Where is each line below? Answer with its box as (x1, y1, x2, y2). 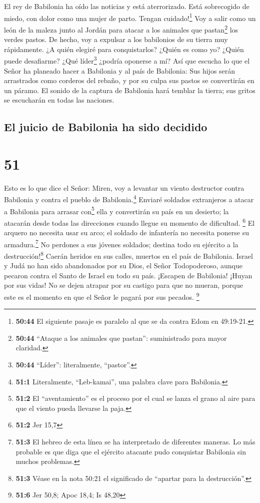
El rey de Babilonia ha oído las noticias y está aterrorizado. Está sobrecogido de (4, 1, 249, 11)
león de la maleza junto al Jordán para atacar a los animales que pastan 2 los (4, 23, 238, 35)
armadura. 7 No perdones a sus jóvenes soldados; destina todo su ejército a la (4, 237, 238, 249)
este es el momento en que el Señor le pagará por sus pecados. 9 (4, 290, 199, 302)
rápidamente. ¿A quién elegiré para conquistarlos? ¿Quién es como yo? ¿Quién (4, 44, 244, 54)
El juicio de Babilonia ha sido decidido (4, 119, 207, 135)
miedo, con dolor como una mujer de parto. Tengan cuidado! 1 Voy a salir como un (4, 11, 256, 23)
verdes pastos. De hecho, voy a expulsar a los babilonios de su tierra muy (4, 34, 228, 45)
